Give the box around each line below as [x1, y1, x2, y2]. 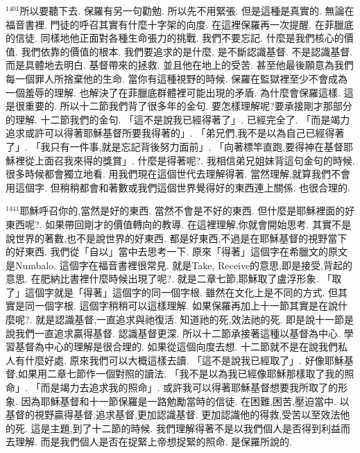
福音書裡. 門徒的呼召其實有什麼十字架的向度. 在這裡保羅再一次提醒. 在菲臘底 [6, 17, 354, 31]
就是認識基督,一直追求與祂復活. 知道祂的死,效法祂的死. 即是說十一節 [35, 312, 345, 327]
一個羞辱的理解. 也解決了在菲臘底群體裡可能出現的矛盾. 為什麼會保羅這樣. [6, 85, 341, 99]
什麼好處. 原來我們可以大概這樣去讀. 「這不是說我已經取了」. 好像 [24, 352, 325, 367]
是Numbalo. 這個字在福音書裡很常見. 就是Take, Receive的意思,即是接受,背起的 [6, 257, 352, 272]
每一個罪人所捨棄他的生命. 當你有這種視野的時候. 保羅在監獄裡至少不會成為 [6, 71, 348, 85]
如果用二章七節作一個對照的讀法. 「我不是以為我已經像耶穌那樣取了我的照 [17, 366, 354, 381]
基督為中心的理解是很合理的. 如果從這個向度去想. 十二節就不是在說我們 [15, 339, 338, 354]
